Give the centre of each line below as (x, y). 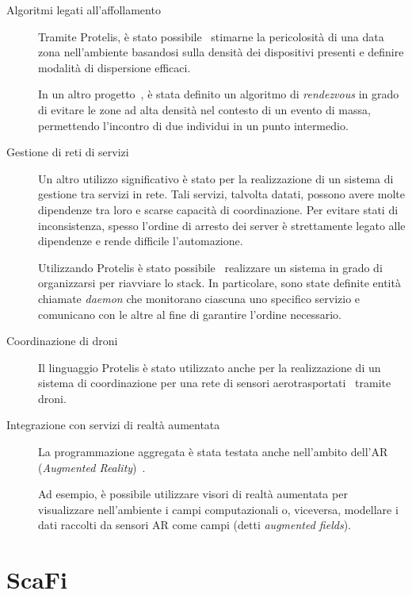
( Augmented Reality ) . (92, 467)
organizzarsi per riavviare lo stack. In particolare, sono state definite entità (219, 283)
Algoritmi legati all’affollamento (84, 10)
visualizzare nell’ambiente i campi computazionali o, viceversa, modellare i (218, 509)
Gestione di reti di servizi (68, 152)
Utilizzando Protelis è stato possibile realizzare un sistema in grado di (210, 267)
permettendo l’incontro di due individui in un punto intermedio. (193, 125)
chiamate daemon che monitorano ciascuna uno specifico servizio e (199, 298)
